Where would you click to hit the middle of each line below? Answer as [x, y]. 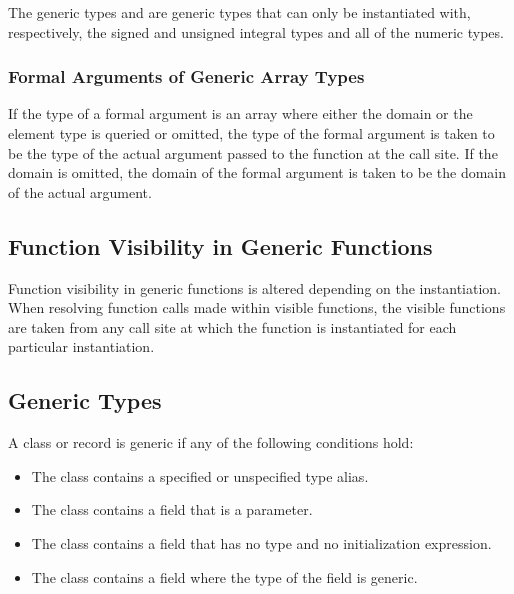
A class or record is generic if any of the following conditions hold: [211, 442]
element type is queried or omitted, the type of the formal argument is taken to [251, 133]
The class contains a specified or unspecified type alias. [200, 475]
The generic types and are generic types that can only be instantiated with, [239, 12]
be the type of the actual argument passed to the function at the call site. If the [253, 152]
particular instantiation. [81, 346]
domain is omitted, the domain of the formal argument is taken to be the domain [257, 172]
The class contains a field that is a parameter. [172, 509]
